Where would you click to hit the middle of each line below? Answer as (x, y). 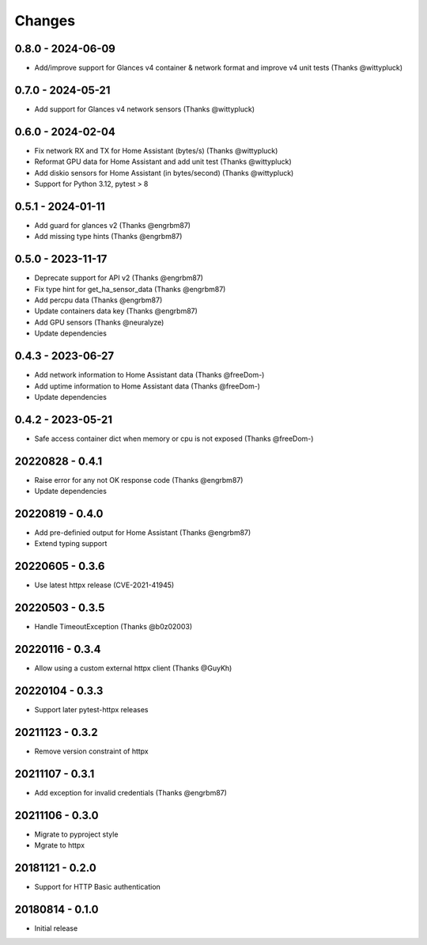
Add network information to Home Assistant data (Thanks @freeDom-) (149, 375)
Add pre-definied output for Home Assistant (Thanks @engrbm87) (143, 533)
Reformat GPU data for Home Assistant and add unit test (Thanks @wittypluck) (163, 161)
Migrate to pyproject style (76, 834)
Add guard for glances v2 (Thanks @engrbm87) (113, 225)
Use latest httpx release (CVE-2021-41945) (104, 585)
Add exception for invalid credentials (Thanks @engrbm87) (130, 792)
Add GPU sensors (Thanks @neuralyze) (99, 322)
